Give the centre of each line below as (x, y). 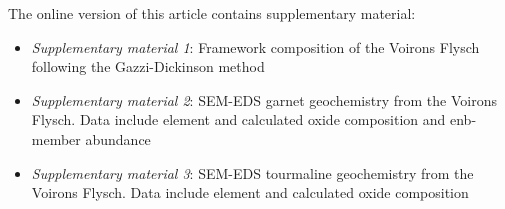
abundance (118, 138)
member (56, 138)
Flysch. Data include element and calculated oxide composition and (238, 119)
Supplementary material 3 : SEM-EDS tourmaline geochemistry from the (252, 172)
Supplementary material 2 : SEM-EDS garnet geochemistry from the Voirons (264, 99)
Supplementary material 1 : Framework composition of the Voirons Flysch (255, 46)
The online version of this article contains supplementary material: (212, 13)
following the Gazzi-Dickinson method (148, 66)
